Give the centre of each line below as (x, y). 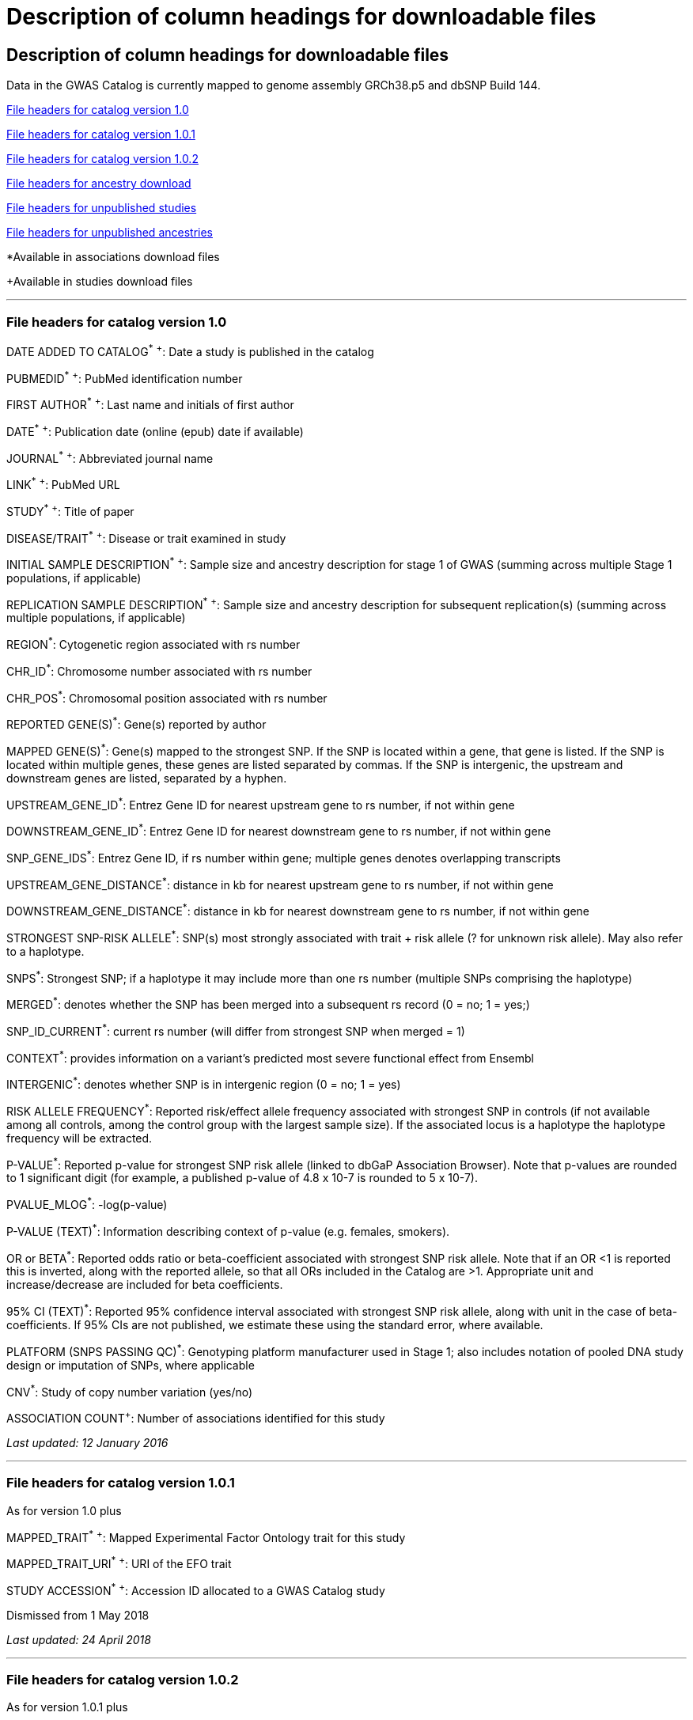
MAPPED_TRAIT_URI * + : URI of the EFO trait (119, 1563)
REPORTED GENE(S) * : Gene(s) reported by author (136, 724)
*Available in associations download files (113, 257)
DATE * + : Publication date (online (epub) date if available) (155, 430)
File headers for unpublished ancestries (110, 233)
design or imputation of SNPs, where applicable (131, 1365)
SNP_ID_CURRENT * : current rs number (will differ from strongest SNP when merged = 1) (236, 1030)
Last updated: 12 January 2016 (87, 1442)
